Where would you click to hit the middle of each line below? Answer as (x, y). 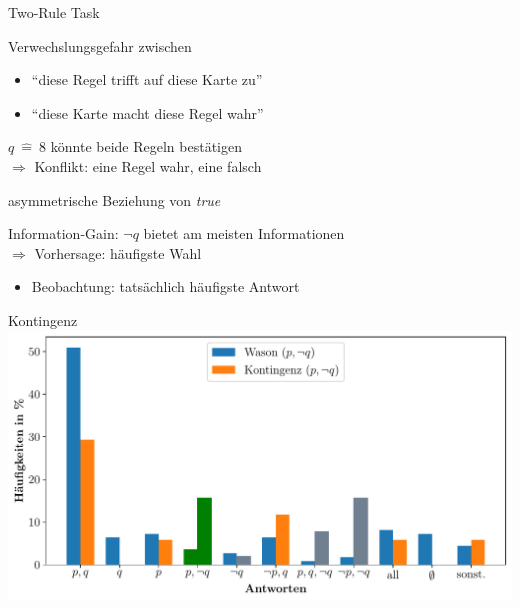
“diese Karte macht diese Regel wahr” (147, 112)
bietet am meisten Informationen (244, 233)
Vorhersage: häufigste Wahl (118, 252)
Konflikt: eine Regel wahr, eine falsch (148, 165)
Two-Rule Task (54, 12)
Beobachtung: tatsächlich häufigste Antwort (165, 286)
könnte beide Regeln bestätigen (146, 146)
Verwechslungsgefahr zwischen (100, 45)
